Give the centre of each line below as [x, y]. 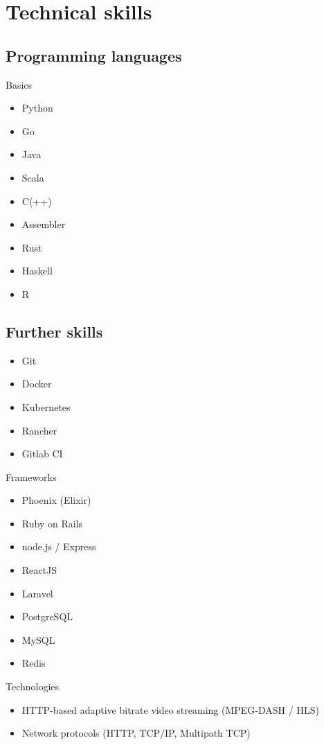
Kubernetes [46, 406]
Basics [19, 84]
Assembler [44, 224]
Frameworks [31, 476]
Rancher [39, 430]
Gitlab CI [42, 454]
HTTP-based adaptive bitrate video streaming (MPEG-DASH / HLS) [170, 709]
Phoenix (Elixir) [56, 500]
